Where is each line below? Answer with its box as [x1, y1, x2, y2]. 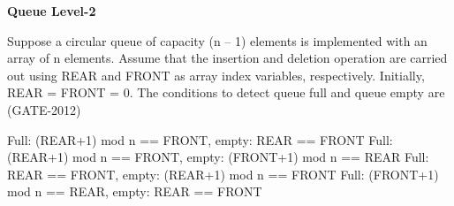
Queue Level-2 [7, 2, 96, 19]
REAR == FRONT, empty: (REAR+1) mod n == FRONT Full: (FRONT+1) [7, 164, 439, 183]
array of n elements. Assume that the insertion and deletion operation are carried [7, 49, 448, 67]
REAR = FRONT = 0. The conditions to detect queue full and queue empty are [7, 83, 445, 102]
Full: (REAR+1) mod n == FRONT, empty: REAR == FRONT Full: [7, 130, 393, 149]
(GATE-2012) [7, 100, 81, 118]
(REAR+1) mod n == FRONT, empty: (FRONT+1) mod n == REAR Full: [7, 148, 429, 166]
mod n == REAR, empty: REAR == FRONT [7, 182, 262, 201]
